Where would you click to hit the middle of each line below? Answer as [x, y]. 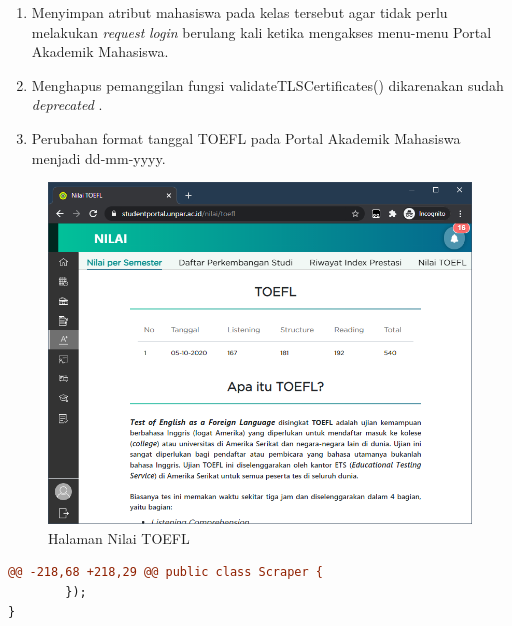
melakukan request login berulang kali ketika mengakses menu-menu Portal [261, 31]
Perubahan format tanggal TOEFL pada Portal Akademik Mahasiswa [246, 137]
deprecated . [67, 104]
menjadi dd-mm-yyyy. [98, 157]
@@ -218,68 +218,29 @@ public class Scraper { [165, 572]
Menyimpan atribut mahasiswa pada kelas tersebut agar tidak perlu [239, 12]
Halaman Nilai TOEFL [119, 537]
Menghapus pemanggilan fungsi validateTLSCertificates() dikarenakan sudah [267, 84]
